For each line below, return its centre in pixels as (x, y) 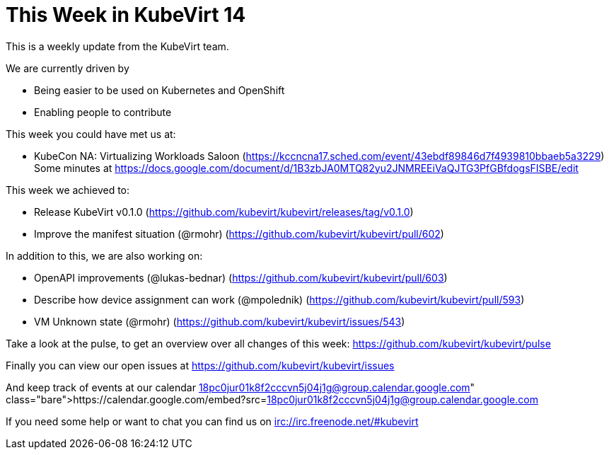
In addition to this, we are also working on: (104, 255)
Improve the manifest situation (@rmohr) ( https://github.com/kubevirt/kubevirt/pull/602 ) (239, 234)
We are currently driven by (68, 68)
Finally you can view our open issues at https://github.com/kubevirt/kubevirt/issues (200, 365)
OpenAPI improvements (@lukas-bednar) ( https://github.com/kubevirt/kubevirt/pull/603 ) (241, 277)
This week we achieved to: (68, 190)
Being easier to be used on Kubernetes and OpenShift (159, 90)
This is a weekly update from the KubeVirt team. (117, 46)
